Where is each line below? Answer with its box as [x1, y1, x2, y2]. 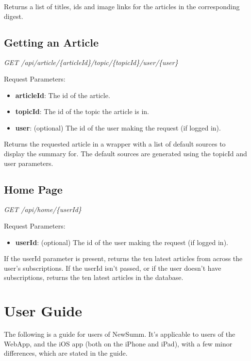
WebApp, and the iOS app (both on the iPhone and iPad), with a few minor [4, 338, 233, 348]
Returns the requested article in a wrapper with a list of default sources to [4, 139, 226, 149]
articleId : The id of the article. [15, 90, 110, 100]
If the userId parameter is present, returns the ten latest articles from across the [4, 253, 243, 263]
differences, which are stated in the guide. [4, 348, 128, 358]
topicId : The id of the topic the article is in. [15, 106, 150, 116]
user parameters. [4, 158, 53, 168]
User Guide [4, 301, 83, 321]
